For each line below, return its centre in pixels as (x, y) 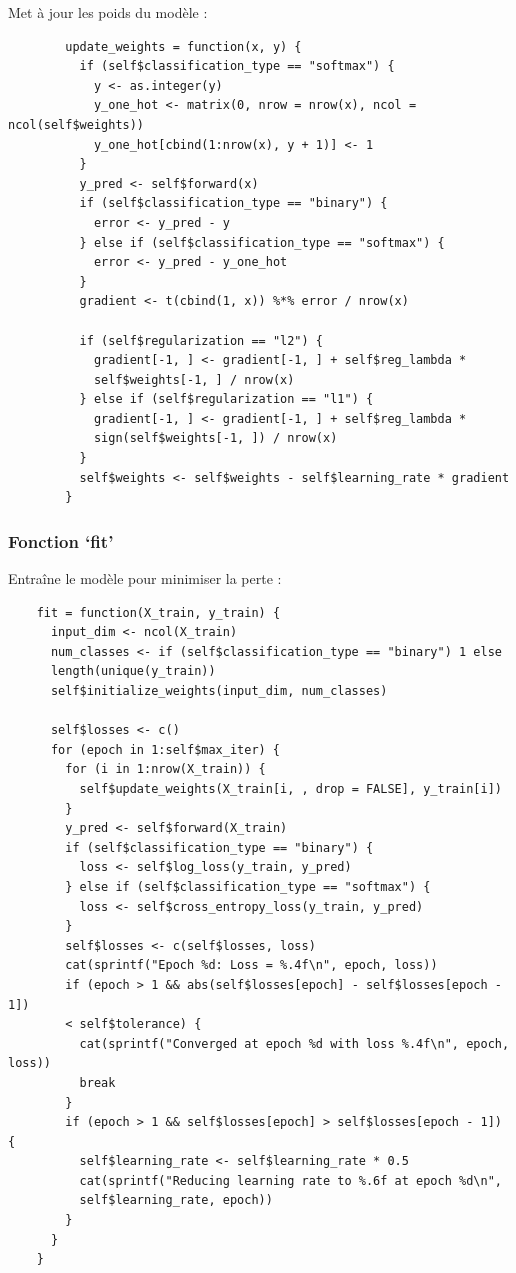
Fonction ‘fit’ (61, 540)
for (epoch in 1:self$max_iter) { (165, 749)
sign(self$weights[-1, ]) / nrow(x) (215, 438)
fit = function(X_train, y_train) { (158, 612)
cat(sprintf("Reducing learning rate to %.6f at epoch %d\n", (290, 1180)
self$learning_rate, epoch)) (176, 1200)
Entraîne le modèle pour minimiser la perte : (145, 578)
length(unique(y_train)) (133, 671)
